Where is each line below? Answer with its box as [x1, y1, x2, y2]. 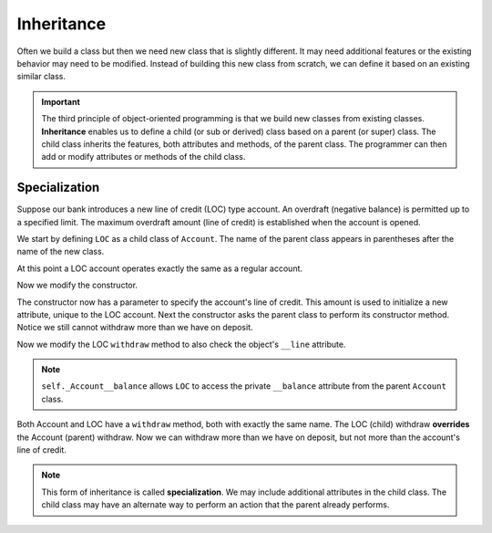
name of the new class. [16, 246, 105, 257]
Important [41, 96, 81, 107]
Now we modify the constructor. [16, 279, 138, 291]
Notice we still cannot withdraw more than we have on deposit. [16, 322, 254, 333]
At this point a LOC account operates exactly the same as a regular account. [16, 263, 303, 274]
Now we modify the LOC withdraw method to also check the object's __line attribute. [16, 339, 346, 350]
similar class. [16, 71, 66, 82]
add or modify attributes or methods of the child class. [41, 152, 246, 162]
